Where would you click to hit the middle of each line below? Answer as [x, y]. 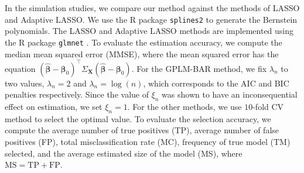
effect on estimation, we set [54, 106]
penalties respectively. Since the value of [77, 94]
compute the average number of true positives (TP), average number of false [142, 130]
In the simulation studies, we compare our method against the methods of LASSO [152, 8]
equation [20, 68]
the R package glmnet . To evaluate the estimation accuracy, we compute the [144, 42]
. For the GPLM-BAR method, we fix [199, 68]
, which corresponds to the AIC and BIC [216, 83]
